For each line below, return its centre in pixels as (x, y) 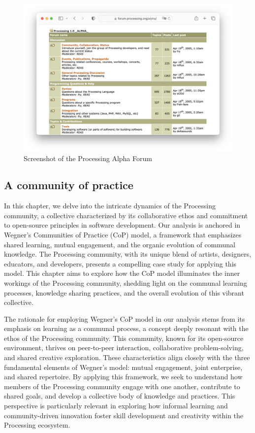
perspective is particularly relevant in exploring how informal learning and (116, 406)
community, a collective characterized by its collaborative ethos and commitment (126, 215)
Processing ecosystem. (37, 425)
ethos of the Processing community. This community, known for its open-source (124, 338)
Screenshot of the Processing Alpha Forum (88, 158)
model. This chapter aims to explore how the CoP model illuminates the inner (122, 273)
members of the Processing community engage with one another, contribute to (122, 386)
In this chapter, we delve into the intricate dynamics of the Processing (110, 206)
